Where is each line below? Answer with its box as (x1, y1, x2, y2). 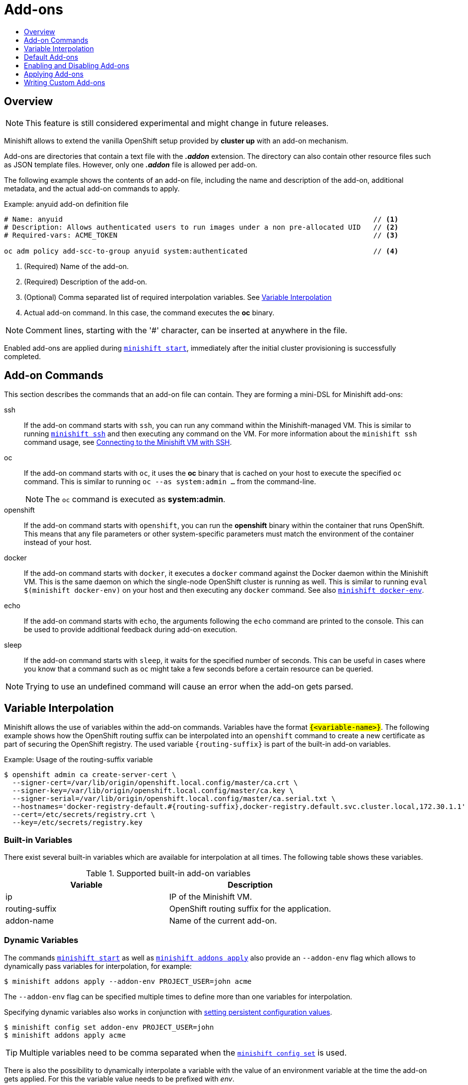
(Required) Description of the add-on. (24, 277, 147, 286)
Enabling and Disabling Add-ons (24, 61, 129, 70)
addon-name (5, 916, 54, 926)
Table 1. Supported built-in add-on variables (86, 868, 251, 879)
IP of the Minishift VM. (169, 892, 252, 902)
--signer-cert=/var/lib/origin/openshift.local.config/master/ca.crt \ (12, 779, 298, 787)
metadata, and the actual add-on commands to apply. (4, 184, 180, 193)
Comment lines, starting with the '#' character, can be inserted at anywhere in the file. (25, 325, 348, 335)
